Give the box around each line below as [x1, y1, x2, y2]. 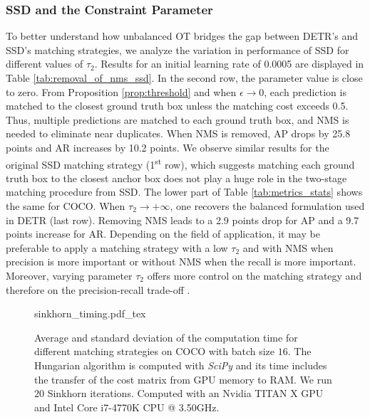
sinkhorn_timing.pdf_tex [34, 306, 146, 321]
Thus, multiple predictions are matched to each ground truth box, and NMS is [6, 112, 349, 127]
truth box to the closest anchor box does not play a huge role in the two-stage [6, 170, 347, 185]
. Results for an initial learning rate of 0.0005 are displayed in [94, 56, 364, 71]
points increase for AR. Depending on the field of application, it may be [6, 226, 320, 241]
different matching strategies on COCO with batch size [34, 344, 275, 359]
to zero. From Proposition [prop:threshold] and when [6, 84, 237, 99]
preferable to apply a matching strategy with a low [6, 240, 228, 255]
